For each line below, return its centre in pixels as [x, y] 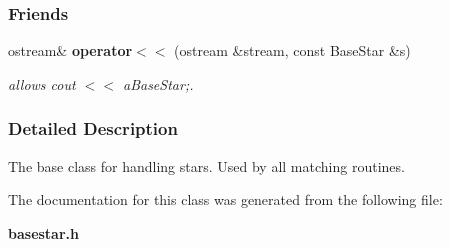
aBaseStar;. [158, 83]
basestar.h [43, 232]
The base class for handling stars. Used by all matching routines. [206, 165]
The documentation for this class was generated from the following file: [225, 199]
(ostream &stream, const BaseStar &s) [292, 50]
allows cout [42, 83]
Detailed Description [93, 128]
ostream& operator [70, 50]
